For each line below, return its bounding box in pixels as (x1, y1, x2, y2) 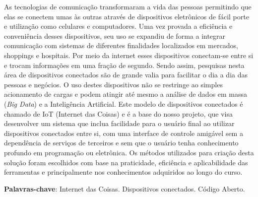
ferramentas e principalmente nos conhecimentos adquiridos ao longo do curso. (4, 167, 243, 177)
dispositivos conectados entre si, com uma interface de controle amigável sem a (4, 128, 243, 138)
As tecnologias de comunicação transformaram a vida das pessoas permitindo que (4, 1, 252, 11)
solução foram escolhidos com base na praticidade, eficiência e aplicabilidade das (4, 157, 248, 167)
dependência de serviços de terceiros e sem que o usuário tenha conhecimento (4, 137, 239, 148)
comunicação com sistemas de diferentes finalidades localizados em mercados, (4, 40, 238, 51)
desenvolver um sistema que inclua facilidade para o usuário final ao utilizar (4, 118, 235, 129)
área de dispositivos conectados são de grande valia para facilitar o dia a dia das (4, 69, 248, 80)
